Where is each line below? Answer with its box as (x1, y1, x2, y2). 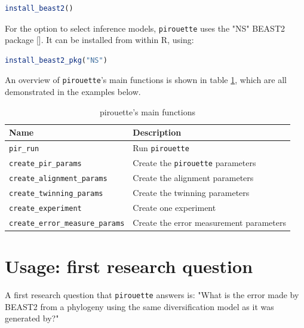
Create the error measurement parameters (133, 216, 286, 228)
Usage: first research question (5, 254, 253, 278)
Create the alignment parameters (133, 171, 254, 183)
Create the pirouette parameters (133, 157, 256, 169)
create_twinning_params (9, 189, 103, 198)
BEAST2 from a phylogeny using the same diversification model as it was (5, 300, 274, 312)
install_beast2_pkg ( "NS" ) (5, 56, 108, 65)
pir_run (9, 145, 39, 154)
